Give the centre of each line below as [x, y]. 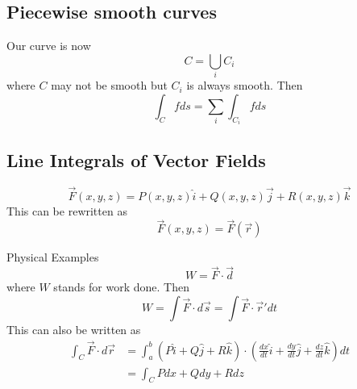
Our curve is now [49, 46]
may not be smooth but [109, 85]
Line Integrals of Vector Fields [136, 159]
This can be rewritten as [67, 210]
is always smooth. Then [245, 85]
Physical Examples [53, 257]
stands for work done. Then [121, 287]
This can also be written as [74, 329]
